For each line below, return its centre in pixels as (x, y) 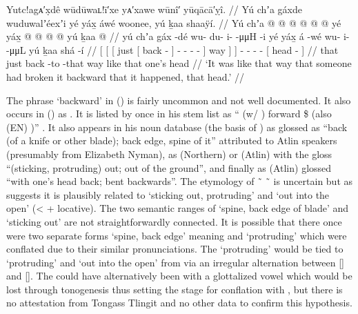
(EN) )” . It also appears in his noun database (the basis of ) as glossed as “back (177, 127)
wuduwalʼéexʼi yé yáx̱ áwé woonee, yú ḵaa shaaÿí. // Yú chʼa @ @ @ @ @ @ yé (174, 22)
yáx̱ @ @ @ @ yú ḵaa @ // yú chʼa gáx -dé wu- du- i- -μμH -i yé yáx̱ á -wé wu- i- (178, 36)
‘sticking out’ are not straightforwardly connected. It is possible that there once (174, 221)
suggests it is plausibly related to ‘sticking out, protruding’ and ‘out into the (168, 194)
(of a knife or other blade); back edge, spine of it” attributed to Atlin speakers (172, 140)
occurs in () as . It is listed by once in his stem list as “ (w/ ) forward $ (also (169, 114)
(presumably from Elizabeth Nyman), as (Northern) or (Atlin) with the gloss (169, 154)
